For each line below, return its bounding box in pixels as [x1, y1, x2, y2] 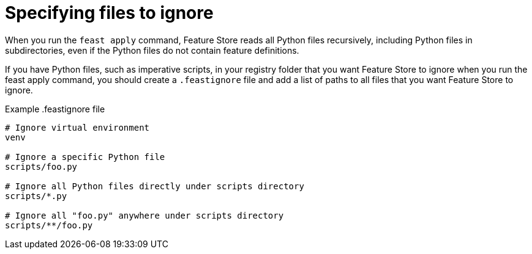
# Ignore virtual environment [5, 122, 150, 132]
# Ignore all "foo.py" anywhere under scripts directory [5, 210, 284, 220]
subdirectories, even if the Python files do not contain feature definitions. [5, 45, 299, 56]
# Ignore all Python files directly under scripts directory [5, 181, 304, 191]
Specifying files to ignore [5, 2, 214, 23]
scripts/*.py [5, 191, 67, 201]
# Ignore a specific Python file [5, 151, 165, 162]
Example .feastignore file [5, 103, 105, 114]
